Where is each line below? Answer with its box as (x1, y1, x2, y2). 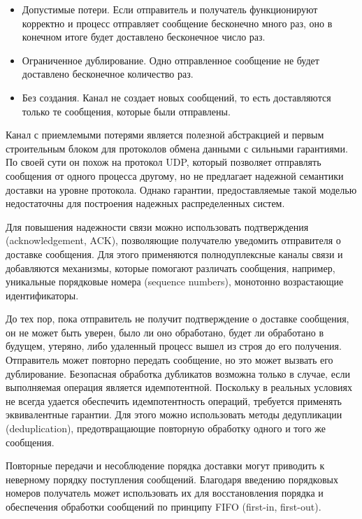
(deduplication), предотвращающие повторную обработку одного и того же (6, 421, 326, 436)
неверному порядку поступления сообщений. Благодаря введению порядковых (6, 471, 338, 486)
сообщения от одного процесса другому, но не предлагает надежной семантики (6, 168, 344, 183)
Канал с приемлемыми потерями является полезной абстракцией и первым (6, 127, 324, 142)
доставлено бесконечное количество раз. (22, 66, 194, 81)
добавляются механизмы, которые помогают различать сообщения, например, (6, 260, 335, 275)
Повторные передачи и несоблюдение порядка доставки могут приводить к (6, 458, 325, 473)
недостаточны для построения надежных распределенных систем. (6, 196, 285, 211)
